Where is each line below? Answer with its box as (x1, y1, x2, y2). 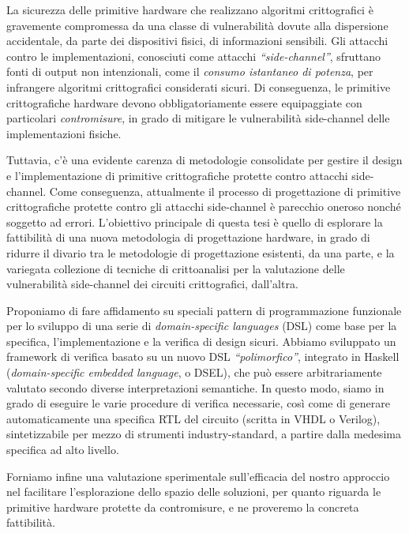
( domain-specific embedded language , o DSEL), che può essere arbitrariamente (6, 364, 382, 381)
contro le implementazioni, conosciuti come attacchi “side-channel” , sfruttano (6, 47, 381, 64)
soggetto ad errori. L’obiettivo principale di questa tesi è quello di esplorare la (6, 213, 383, 230)
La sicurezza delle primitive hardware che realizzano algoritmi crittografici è (6, 2, 373, 17)
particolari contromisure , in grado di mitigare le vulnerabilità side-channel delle (6, 110, 390, 126)
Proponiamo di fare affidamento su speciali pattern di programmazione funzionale (6, 302, 402, 318)
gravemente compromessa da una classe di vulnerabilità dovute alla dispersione (6, 17, 388, 33)
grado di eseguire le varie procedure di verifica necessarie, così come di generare (6, 395, 390, 411)
